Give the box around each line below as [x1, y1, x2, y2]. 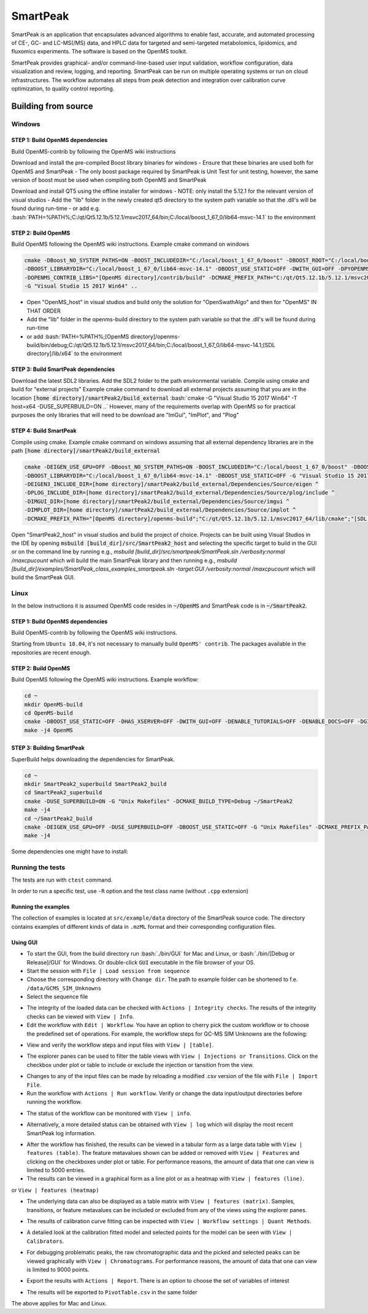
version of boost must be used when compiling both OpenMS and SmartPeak [11, 176, 207, 184]
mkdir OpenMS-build [24, 701, 83, 708]
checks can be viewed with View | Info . [26, 1012, 134, 1020]
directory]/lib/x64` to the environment [26, 350, 122, 358]
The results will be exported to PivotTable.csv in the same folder [26, 1288, 197, 1296]
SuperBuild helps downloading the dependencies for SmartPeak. [11, 756, 175, 763]
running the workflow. [26, 1098, 82, 1106]
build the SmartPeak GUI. [11, 574, 75, 581]
